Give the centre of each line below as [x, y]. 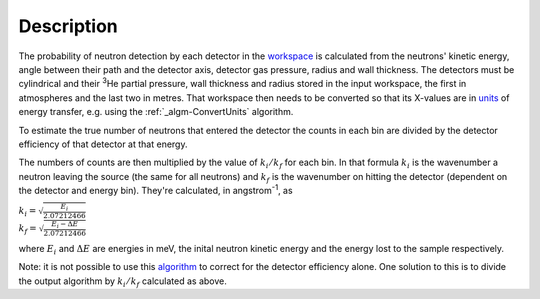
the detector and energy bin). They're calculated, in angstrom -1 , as [156, 190]
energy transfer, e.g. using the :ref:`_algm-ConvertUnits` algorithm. [156, 112]
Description [68, 26]
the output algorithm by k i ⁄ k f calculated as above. [122, 282]
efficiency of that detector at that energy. [103, 144]
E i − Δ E [65, 225]
